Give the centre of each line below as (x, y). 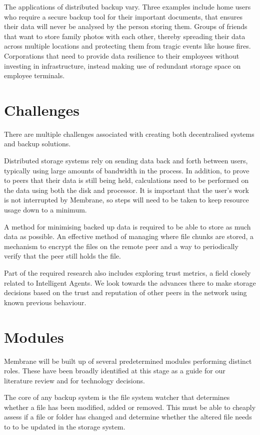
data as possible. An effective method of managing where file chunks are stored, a (129, 236)
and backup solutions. (37, 144)
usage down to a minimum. (45, 210)
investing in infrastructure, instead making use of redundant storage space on (122, 65)
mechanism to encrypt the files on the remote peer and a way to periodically (121, 246)
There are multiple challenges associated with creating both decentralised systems (129, 134)
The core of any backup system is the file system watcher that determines (117, 397)
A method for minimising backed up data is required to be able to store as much (127, 226)
